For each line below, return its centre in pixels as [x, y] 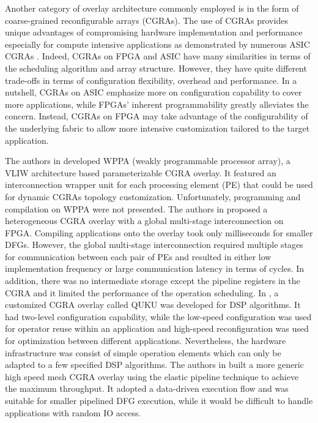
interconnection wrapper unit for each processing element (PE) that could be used [159, 185]
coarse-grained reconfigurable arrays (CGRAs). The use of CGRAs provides [146, 20]
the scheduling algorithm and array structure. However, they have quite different [156, 68]
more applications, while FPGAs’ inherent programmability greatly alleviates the [157, 104]
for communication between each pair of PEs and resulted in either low [138, 256]
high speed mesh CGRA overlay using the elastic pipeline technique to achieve [152, 376]
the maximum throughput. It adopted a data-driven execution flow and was [147, 388]
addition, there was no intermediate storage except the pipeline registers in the [153, 281]
